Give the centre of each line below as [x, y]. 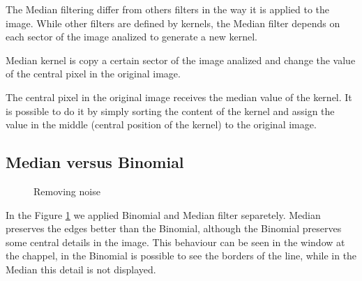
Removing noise [67, 191]
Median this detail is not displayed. [81, 269]
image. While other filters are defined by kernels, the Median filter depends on [173, 23]
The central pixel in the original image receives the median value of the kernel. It [179, 97]
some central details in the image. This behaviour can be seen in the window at [175, 242]
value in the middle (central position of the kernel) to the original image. [161, 124]
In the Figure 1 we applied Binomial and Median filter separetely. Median [163, 214]
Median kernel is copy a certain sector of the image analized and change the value [181, 60]
